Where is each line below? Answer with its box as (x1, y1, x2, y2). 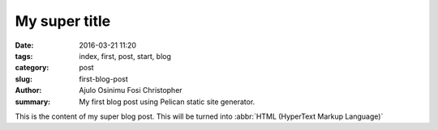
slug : (15, 73, 32, 84)
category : (15, 63, 49, 73)
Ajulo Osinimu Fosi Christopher (79, 86, 182, 95)
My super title (15, 12, 111, 30)
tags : (15, 51, 33, 61)
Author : (15, 86, 42, 95)
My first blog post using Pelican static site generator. (79, 97, 255, 107)
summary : (15, 97, 51, 107)
